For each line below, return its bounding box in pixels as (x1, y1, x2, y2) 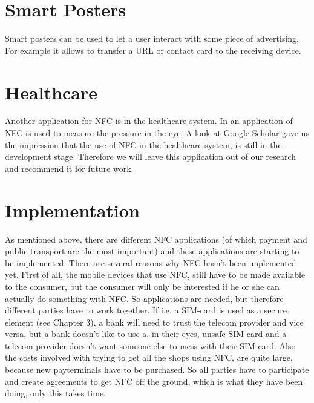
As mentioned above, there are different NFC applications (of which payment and (5, 232, 307, 245)
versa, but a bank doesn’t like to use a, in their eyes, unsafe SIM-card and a (5, 327, 287, 340)
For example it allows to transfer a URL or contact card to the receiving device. (5, 44, 301, 56)
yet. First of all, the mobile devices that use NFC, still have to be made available (5, 268, 306, 281)
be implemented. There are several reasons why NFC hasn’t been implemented (5, 256, 296, 269)
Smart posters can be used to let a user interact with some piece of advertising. (5, 32, 299, 45)
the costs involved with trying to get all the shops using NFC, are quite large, (5, 351, 293, 364)
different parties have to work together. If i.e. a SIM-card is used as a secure (5, 304, 287, 316)
